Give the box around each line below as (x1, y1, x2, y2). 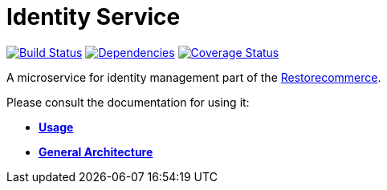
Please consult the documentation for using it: (6, 95, 250, 109)
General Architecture (39, 144, 153, 159)
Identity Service (6, 3, 181, 30)
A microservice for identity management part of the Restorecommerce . (6, 70, 381, 84)
